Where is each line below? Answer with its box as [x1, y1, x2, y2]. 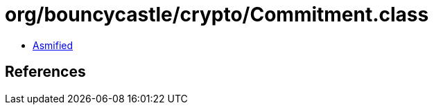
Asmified [33, 39, 73, 51]
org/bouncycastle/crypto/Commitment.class [5, 3, 429, 26]
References [5, 63, 86, 81]
